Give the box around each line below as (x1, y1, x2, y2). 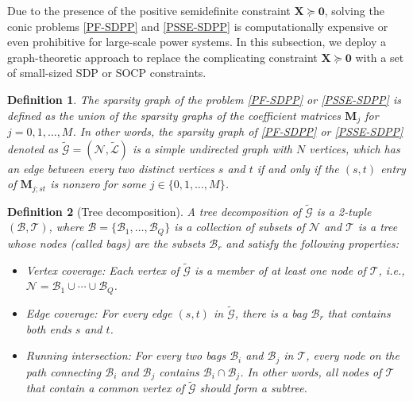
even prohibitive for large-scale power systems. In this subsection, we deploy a (7, 33, 387, 50)
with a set (355, 48, 404, 65)
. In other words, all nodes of (240, 363, 382, 380)
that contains (327, 305, 391, 321)
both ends (25, 320, 71, 337)
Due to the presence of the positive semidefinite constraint (7, 2, 291, 18)
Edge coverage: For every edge (25, 305, 172, 321)
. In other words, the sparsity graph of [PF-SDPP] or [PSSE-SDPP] (72, 123, 403, 140)
